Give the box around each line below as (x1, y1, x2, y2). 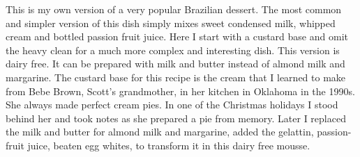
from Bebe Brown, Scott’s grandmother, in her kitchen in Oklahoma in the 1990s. (6, 83, 355, 98)
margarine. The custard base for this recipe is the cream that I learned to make (6, 69, 346, 84)
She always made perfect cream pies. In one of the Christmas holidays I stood (6, 97, 338, 112)
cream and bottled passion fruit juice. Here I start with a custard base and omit (6, 29, 348, 44)
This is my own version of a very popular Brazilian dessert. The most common (6, 2, 342, 16)
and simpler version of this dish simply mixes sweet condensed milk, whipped (6, 15, 336, 30)
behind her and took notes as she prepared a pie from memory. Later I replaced (6, 110, 346, 125)
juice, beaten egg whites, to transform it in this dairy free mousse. (27, 138, 310, 152)
